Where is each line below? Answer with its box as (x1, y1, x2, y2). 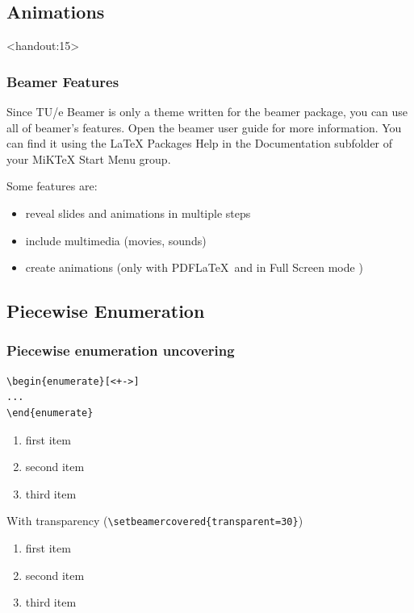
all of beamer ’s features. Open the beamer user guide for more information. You (6, 119, 402, 136)
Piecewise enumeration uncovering (6, 340, 235, 361)
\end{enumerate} (6, 407, 94, 419)
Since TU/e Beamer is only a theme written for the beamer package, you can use (6, 103, 408, 120)
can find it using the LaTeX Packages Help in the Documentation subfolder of (6, 135, 393, 152)
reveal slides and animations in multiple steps (25, 204, 251, 221)
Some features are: (6, 177, 98, 194)
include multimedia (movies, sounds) (25, 231, 207, 248)
